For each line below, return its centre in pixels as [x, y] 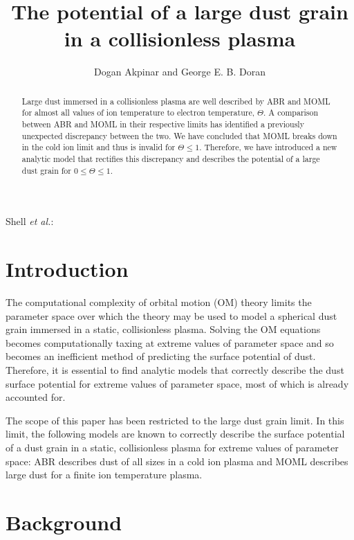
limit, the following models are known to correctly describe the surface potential [175, 434]
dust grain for [46, 170]
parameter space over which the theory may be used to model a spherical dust [171, 315]
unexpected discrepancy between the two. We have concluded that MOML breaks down [179, 135]
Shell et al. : [30, 221]
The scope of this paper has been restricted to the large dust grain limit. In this [175, 420]
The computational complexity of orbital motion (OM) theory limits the [159, 302]
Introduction [67, 269]
